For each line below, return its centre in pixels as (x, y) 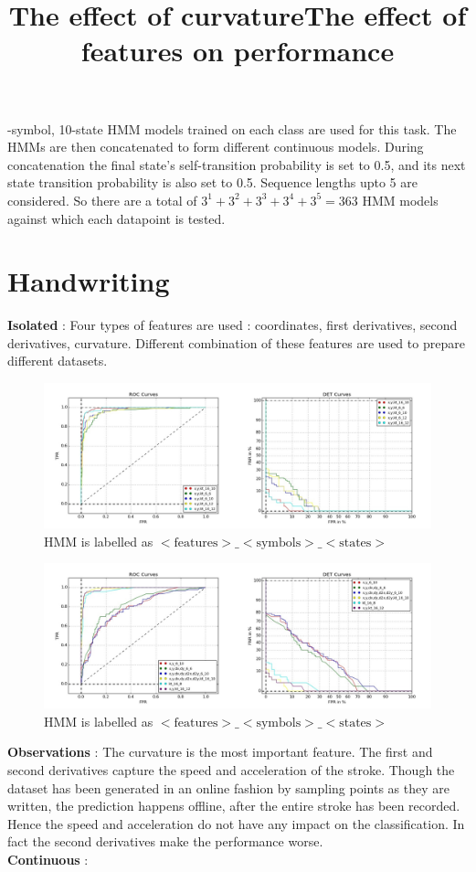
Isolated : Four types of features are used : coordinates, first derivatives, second (233, 325)
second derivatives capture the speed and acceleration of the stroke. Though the (231, 770)
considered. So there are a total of (102, 200)
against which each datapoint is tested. (116, 218)
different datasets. (58, 361)
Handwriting (89, 281)
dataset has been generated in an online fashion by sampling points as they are (228, 787)
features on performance (238, 51)
